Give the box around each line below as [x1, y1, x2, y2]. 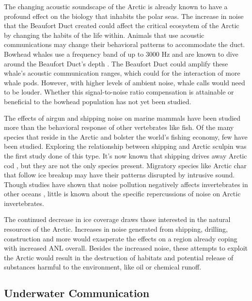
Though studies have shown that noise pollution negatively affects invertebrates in [4, 179, 248, 189]
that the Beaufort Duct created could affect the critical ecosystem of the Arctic [4, 20, 239, 31]
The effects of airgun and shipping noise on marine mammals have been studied [4, 112, 241, 123]
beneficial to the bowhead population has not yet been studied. [4, 96, 191, 106]
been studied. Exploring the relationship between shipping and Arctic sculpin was [4, 141, 247, 151]
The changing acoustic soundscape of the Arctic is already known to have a [4, 1, 228, 11]
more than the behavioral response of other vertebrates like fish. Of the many [4, 122, 234, 132]
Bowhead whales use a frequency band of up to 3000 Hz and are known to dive [4, 48, 238, 59]
